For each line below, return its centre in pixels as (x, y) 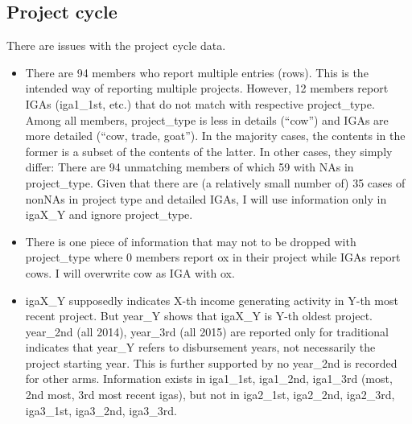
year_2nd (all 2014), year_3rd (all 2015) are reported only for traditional (207, 331)
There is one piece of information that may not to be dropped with (191, 241)
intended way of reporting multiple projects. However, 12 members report (207, 88)
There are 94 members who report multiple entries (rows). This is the (197, 72)
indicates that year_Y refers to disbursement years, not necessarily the (200, 347)
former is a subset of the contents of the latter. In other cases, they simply (209, 151)
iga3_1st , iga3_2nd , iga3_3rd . (101, 410)
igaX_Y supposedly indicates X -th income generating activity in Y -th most (212, 300)
